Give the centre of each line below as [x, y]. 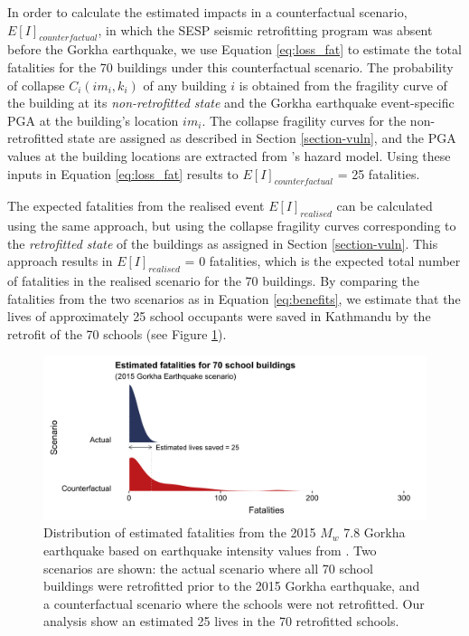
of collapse [36, 85]
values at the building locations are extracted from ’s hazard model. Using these [229, 155]
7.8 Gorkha [375, 532]
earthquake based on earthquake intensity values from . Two [210, 551]
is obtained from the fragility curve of [343, 85]
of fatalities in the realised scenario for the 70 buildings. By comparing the [214, 281]
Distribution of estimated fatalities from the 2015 [180, 532]
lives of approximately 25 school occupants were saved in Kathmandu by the [219, 316]
